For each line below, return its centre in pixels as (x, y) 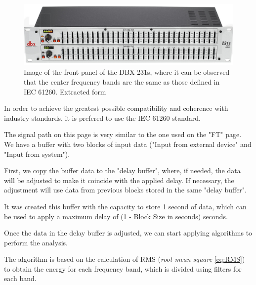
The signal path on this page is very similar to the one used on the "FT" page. (123, 134)
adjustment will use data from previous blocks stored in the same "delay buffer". (125, 190)
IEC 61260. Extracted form (65, 91)
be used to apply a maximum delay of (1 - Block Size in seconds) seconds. (116, 216)
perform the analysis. (36, 242)
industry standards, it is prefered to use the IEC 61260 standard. (102, 118)
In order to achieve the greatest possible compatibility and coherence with (116, 108)
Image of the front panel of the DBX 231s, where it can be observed (127, 72)
